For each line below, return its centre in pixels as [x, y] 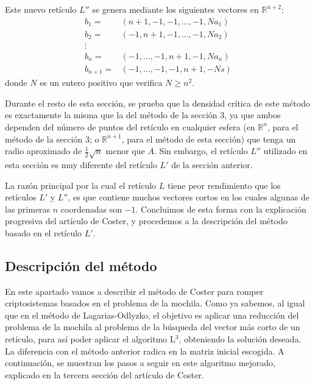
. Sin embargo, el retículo [201, 151]
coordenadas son [91, 209]
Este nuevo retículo [41, 9]
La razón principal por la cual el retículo [81, 185]
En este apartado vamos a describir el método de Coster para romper [134, 291]
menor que [125, 151]
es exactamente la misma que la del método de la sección [111, 115]
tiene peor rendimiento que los [224, 185]
